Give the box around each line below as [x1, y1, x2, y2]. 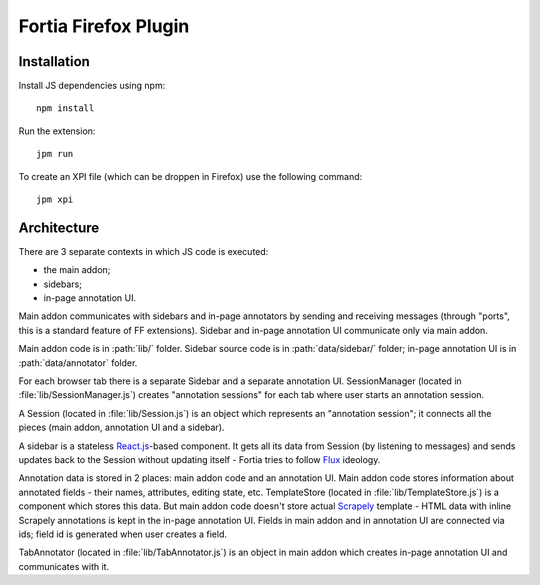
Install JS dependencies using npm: [18, 80, 166, 92]
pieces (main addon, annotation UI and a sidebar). [18, 421, 225, 434]
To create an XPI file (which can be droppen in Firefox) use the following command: [18, 170, 363, 182]
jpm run [36, 148, 74, 160]
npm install [36, 103, 95, 114]
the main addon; [43, 264, 111, 276]
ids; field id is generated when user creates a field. [18, 528, 227, 540]
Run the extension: [18, 125, 96, 137]
